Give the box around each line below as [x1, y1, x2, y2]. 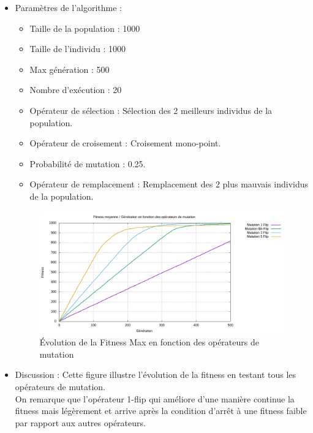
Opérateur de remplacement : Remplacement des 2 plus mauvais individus [29, 178, 309, 190]
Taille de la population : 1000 [29, 21, 140, 34]
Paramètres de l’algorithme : [15, 1, 123, 13]
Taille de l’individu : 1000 [29, 42, 126, 55]
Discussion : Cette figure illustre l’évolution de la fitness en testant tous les [15, 368, 296, 381]
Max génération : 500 [29, 62, 110, 75]
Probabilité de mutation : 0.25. [29, 157, 146, 170]
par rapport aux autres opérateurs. [15, 416, 146, 429]
